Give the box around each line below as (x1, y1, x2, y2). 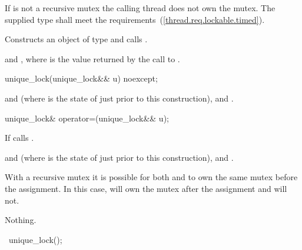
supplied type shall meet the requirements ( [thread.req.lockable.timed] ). (5, 13, 265, 25)
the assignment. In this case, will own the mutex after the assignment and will (5, 182, 287, 194)
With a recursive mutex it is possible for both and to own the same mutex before (5, 171, 298, 183)
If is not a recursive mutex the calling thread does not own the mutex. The (5, 2, 276, 13)
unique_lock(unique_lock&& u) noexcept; (5, 72, 158, 85)
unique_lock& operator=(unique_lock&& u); (5, 112, 169, 124)
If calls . (5, 131, 34, 144)
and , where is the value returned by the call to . (5, 52, 180, 65)
